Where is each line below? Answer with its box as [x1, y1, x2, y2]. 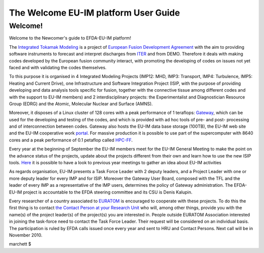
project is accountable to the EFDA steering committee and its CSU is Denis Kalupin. [22, 189, 193, 195]
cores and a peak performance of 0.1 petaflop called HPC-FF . [9, 137, 133, 143]
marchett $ [9, 241, 31, 247]
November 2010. [9, 232, 43, 238]
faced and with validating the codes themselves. [9, 64, 107, 70]
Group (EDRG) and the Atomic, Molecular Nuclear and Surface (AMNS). [9, 100, 153, 107]
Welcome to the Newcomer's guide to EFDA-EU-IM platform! [9, 35, 132, 41]
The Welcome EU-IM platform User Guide [9, 7, 180, 18]
